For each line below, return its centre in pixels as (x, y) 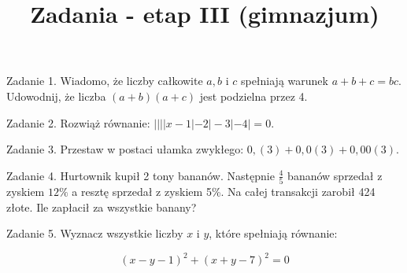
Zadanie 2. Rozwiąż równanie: (78, 122)
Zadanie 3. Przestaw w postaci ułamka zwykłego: (125, 149)
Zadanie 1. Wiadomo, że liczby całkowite (105, 81)
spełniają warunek (284, 81)
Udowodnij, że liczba (56, 96)
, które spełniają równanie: (273, 233)
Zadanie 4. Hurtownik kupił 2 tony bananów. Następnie (141, 175)
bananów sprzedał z (335, 175)
